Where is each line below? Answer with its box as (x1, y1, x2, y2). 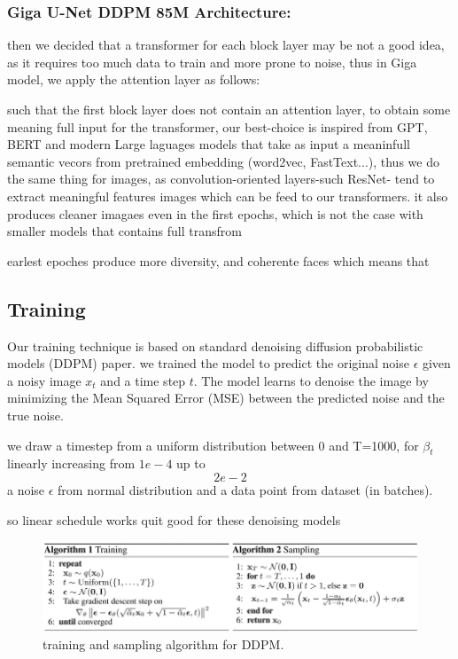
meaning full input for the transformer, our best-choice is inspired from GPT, (7, 117, 428, 136)
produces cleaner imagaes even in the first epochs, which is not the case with (7, 204, 423, 223)
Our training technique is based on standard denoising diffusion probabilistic (7, 336, 423, 355)
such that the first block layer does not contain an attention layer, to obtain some (7, 100, 451, 118)
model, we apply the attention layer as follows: (7, 70, 260, 89)
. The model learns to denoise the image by (193, 371, 429, 389)
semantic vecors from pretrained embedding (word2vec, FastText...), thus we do (7, 152, 439, 170)
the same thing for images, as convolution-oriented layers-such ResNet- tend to (7, 169, 435, 188)
